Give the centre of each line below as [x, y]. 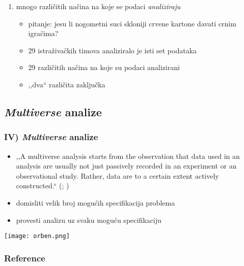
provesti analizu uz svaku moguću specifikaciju [89, 220]
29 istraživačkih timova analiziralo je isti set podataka [113, 50]
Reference [25, 258]
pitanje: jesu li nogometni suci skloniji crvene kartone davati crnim [132, 23]
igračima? [43, 33]
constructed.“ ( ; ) [43, 186]
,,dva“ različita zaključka [67, 84]
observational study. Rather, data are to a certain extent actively [117, 175]
